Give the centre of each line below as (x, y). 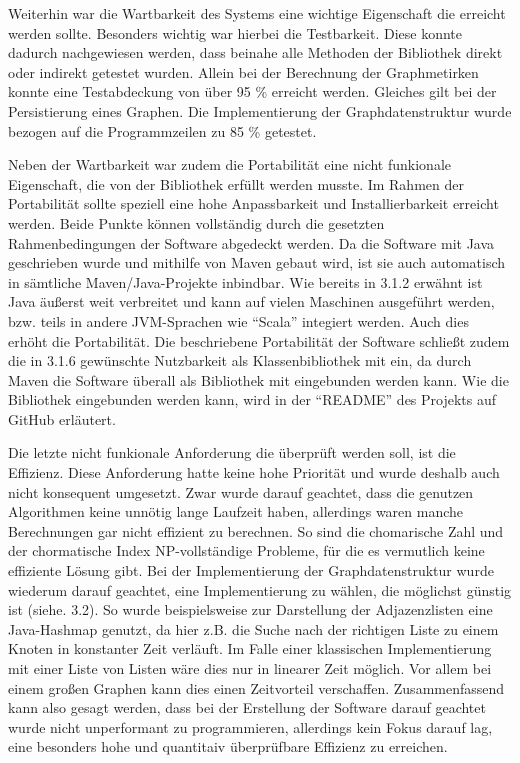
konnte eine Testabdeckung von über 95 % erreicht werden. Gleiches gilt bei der (252, 91)
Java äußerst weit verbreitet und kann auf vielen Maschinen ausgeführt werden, (251, 301)
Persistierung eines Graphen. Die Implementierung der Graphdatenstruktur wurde (260, 110)
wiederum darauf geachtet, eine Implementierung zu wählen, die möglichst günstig (260, 589)
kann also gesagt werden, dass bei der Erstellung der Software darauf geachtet (247, 707)
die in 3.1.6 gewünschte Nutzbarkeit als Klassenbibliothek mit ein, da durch (240, 360)
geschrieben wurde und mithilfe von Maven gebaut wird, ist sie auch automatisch (257, 262)
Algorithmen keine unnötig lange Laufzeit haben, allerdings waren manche (236, 511)
